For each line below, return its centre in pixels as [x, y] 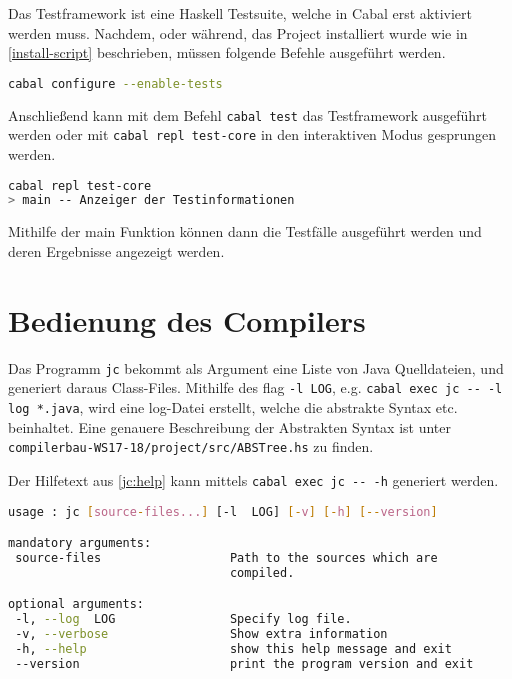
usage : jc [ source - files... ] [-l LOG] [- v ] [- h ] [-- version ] [223, 511]
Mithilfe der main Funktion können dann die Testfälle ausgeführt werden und [245, 231]
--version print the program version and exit [244, 663]
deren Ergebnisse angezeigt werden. [116, 250]
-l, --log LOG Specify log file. [183, 619]
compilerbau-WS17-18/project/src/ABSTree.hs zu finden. [191, 446]
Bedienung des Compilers [187, 319]
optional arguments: [76, 604]
